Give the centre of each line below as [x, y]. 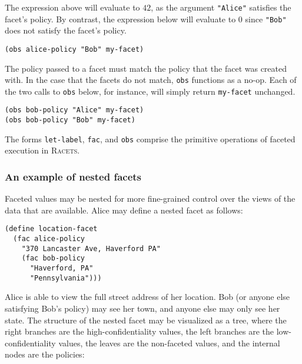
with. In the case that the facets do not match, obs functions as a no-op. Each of [151, 80]
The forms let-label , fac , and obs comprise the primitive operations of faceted [150, 138]
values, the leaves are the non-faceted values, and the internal [169, 343]
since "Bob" [266, 19]
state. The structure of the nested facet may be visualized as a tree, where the [146, 320]
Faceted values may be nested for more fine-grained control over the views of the [150, 198]
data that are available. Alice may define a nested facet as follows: [124, 210]
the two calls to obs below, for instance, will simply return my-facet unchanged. [150, 91]
